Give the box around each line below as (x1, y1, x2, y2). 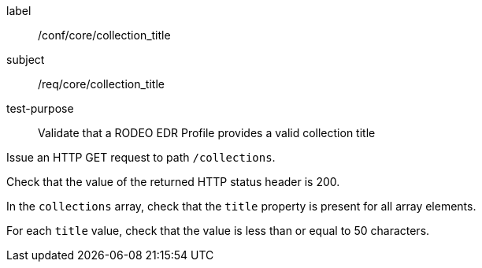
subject (6, 53, 45, 66)
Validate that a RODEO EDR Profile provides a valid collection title (38, 126, 376, 140)
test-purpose (6, 102, 74, 115)
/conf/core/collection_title (38, 28, 171, 42)
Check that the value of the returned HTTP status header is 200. (6, 175, 340, 188)
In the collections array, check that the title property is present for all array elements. (6, 199, 476, 213)
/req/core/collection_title (38, 77, 165, 91)
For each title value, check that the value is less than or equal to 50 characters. (6, 224, 430, 237)
